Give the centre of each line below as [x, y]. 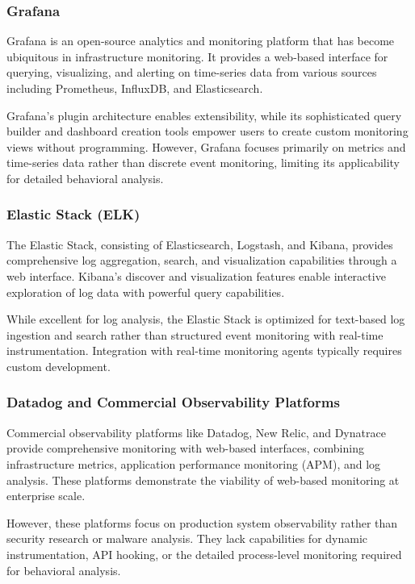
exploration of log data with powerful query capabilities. [146, 292]
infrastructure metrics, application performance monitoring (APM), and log [194, 463]
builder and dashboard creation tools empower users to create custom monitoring [207, 131]
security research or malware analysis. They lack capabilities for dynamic [187, 538]
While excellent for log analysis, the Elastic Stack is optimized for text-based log [206, 319]
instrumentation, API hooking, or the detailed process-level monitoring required [204, 554]
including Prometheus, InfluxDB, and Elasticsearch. [135, 88]
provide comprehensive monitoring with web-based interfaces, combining [185, 448]
